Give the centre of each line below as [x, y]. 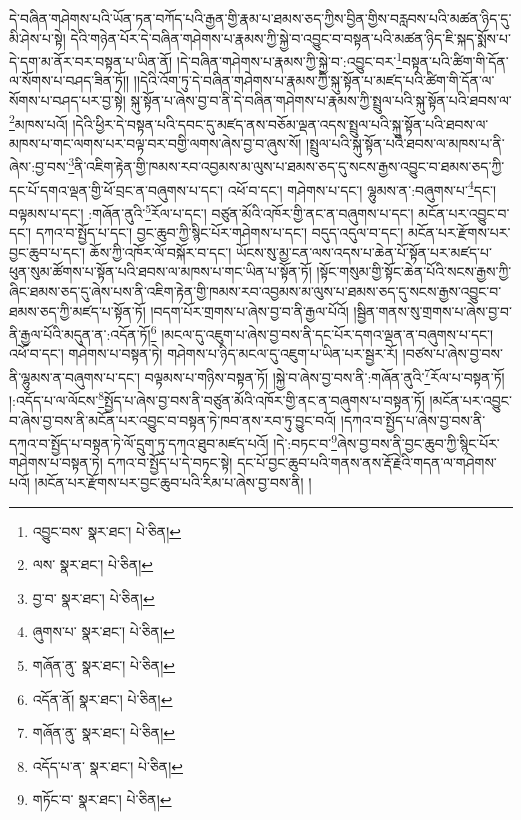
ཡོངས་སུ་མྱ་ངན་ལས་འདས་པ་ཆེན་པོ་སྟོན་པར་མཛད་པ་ [363, 251]
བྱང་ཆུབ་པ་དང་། [47, 251]
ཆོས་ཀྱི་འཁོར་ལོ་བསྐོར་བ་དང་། [160, 251]
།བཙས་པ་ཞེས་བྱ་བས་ [452, 353]
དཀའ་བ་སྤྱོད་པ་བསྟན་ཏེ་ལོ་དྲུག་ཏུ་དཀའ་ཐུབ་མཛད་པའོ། [139, 442]
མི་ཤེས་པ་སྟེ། [37, 37]
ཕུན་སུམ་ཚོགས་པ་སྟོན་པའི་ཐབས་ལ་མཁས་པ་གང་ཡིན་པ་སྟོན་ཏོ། [160, 271]
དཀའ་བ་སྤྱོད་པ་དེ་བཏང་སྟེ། [170, 462]
